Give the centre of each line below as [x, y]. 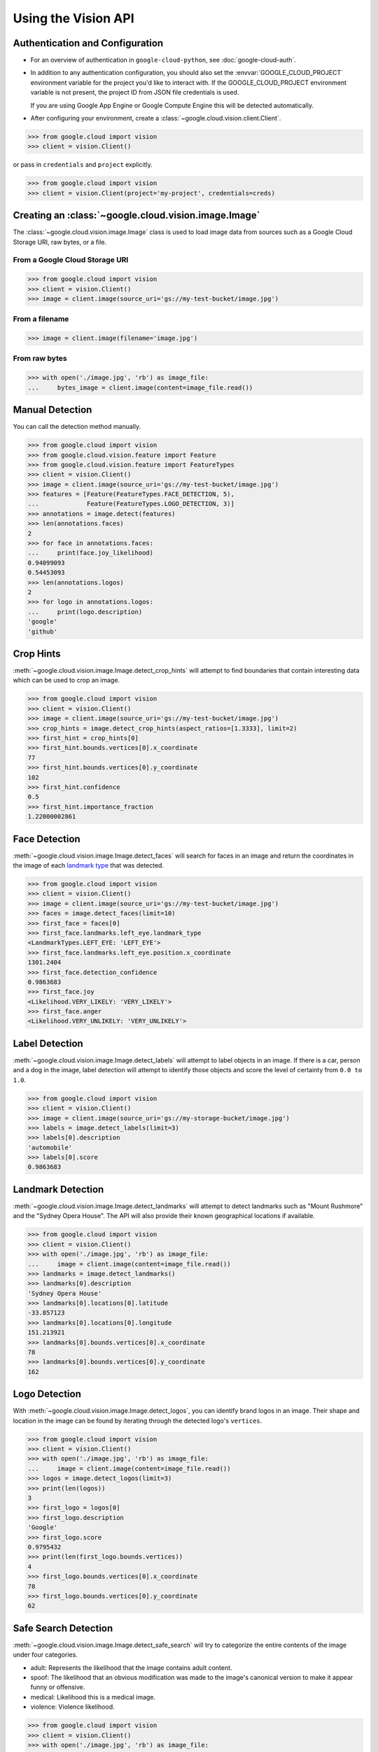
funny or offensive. [58, 1687]
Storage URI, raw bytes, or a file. [60, 242]
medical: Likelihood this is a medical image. [93, 1697]
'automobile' [50, 1147]
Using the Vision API [73, 18]
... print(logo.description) [85, 612]
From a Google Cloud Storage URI [71, 260]
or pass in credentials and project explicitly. [83, 165]
